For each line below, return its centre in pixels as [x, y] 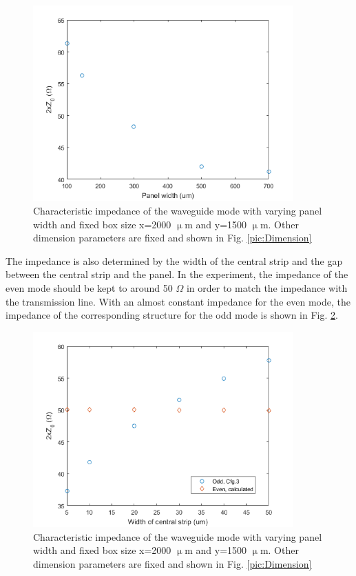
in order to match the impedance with [267, 288]
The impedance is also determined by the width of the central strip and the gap [174, 260]
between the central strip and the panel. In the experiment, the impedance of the [177, 274]
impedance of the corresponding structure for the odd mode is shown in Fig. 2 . [172, 315]
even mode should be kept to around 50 [89, 288]
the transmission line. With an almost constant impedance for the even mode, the [178, 301]
